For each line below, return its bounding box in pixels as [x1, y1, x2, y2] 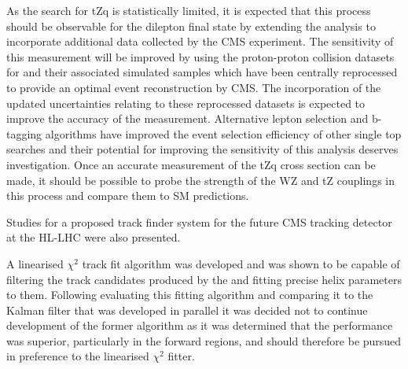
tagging [6, 125, 42, 142]
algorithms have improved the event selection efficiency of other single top [45, 125, 402, 142]
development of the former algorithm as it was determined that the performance [6, 317, 393, 334]
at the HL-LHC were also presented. [6, 229, 181, 245]
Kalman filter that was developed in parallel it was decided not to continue [6, 301, 368, 318]
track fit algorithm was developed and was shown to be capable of [82, 255, 400, 271]
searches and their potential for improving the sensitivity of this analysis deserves [6, 141, 399, 157]
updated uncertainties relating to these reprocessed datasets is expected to [6, 94, 366, 111]
